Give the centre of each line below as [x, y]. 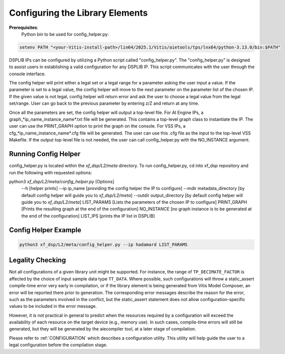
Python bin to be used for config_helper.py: [65, 34]
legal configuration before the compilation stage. [58, 345]
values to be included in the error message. [53, 306]
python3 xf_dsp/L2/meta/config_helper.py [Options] [62, 181]
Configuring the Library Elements [78, 13]
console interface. [27, 74]
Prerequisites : [24, 27]
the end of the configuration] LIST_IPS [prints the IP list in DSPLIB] [88, 216]
